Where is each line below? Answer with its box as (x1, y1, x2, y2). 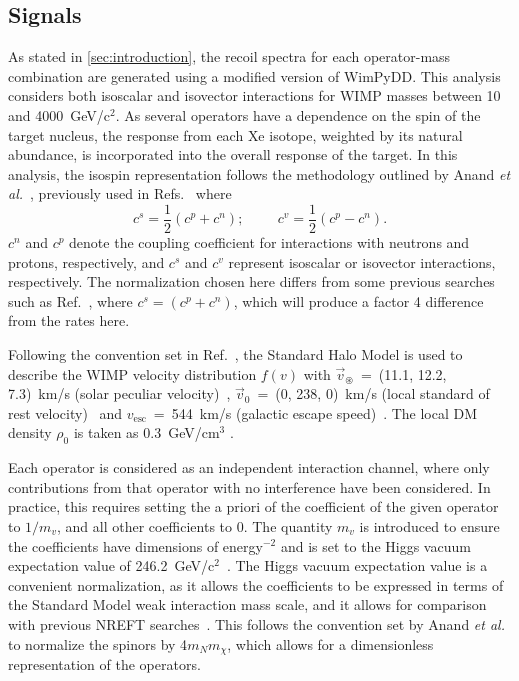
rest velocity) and (8, 402, 123, 423)
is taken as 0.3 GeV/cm (73, 422, 220, 443)
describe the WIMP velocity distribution (8, 363, 257, 384)
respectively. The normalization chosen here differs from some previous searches (8, 271, 495, 292)
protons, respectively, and (8, 251, 165, 272)
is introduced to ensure (359, 515, 500, 536)
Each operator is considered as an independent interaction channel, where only (8, 457, 490, 478)
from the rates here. (8, 310, 130, 331)
